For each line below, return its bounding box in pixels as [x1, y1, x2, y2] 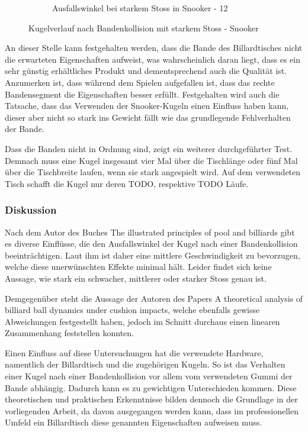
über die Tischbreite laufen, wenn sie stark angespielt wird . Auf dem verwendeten [5, 166, 301, 178]
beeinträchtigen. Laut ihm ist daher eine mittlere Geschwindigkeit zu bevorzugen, [5, 249, 300, 261]
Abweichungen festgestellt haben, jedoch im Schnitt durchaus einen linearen [5, 315, 280, 327]
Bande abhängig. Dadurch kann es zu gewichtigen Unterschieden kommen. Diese [5, 381, 297, 394]
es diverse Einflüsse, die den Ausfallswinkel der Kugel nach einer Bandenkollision [5, 237, 298, 250]
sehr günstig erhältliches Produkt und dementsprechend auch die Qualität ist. [5, 65, 287, 77]
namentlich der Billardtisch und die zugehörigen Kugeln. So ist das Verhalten [5, 358, 285, 370]
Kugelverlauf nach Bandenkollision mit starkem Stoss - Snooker [28, 21, 259, 34]
